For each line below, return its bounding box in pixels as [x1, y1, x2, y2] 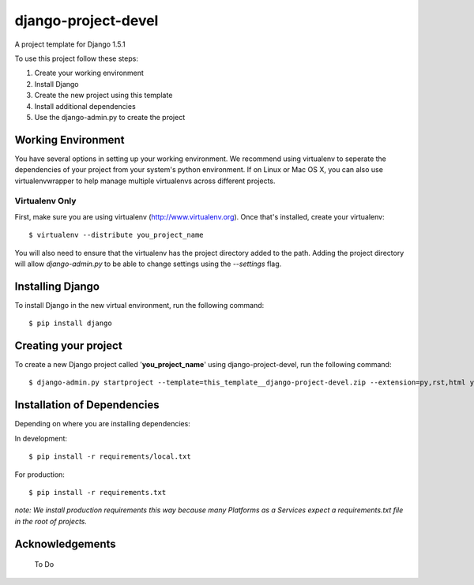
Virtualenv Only [14, 196, 77, 207]
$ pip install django [28, 319, 112, 328]
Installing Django [14, 279, 100, 293]
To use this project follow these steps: [14, 54, 138, 63]
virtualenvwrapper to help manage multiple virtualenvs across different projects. [14, 176, 276, 186]
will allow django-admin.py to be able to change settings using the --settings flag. [14, 259, 282, 268]
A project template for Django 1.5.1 [14, 39, 126, 49]
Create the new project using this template [34, 91, 173, 100]
